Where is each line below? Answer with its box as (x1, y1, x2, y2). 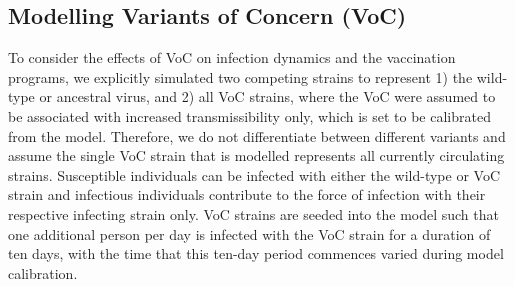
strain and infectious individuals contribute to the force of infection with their (8, 184, 486, 205)
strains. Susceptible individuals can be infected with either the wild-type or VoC (8, 164, 501, 185)
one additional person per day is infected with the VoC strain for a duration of (8, 223, 491, 244)
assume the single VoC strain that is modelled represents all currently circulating (8, 145, 505, 166)
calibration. (8, 262, 78, 283)
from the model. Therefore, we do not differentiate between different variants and (8, 125, 506, 146)
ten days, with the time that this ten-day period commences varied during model (8, 243, 504, 264)
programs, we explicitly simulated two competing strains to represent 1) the (8, 66, 473, 87)
